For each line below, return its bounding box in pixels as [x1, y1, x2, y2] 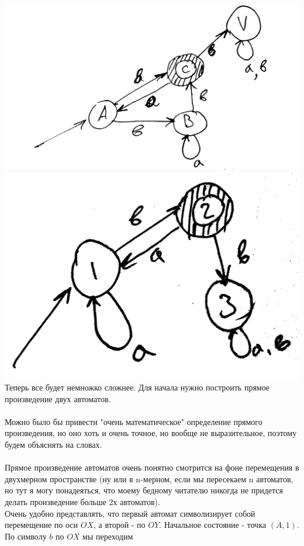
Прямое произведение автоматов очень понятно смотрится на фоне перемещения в [5, 461, 299, 474]
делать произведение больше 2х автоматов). [5, 496, 160, 508]
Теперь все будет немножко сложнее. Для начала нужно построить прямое [5, 381, 270, 393]
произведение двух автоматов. [5, 392, 111, 405]
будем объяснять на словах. [5, 438, 102, 451]
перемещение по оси [5, 519, 78, 531]
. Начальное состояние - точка [159, 519, 267, 531]
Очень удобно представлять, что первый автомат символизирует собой [5, 507, 255, 519]
